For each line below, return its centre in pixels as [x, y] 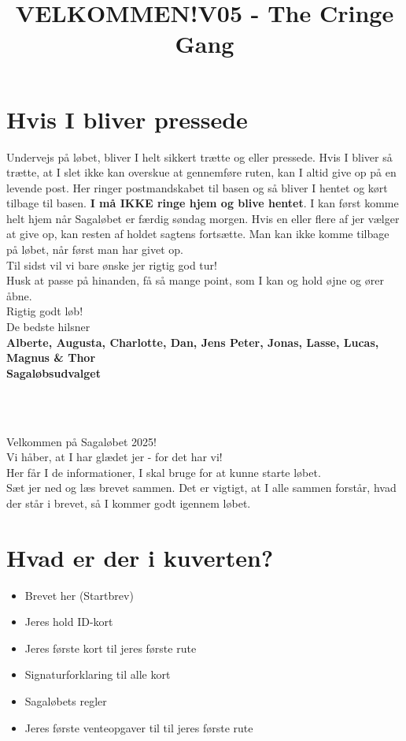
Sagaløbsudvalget [54, 372]
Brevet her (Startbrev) [79, 595]
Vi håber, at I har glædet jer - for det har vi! [114, 457]
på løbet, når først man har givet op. [95, 249]
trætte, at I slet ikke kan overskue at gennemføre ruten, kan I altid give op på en [201, 172]
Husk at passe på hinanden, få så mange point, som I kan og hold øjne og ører [195, 280]
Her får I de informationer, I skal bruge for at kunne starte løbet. [164, 472]
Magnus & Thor [51, 357]
